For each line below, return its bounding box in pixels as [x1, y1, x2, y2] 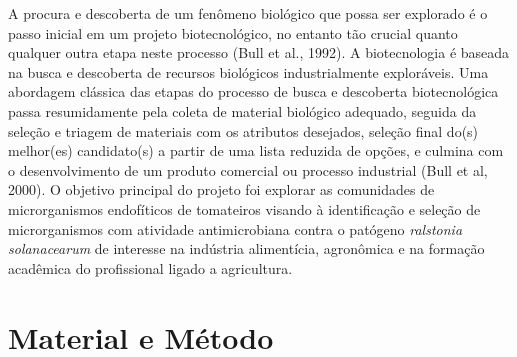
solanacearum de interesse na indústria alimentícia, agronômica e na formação [8, 238, 485, 259]
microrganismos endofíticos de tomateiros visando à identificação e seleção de [8, 198, 481, 219]
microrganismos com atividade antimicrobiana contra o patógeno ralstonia [8, 218, 463, 239]
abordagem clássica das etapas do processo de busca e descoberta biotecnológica [8, 81, 499, 102]
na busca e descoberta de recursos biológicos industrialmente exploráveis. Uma [8, 61, 489, 82]
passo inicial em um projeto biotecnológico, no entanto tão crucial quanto [8, 22, 458, 43]
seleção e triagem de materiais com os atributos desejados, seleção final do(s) [8, 120, 479, 141]
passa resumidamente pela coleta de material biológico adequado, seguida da [8, 100, 477, 121]
